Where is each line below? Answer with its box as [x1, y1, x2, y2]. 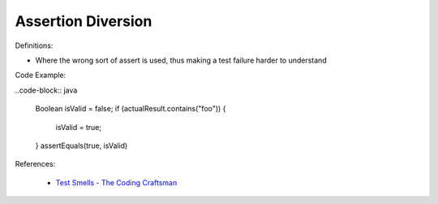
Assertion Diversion [15, 12, 152, 30]
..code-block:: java [15, 85, 78, 95]
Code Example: [15, 70, 67, 80]
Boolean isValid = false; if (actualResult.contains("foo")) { [35, 104, 226, 114]
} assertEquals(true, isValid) [35, 141, 128, 150]
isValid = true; [55, 122, 101, 132]
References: [15, 159, 56, 169]
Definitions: [15, 41, 54, 50]
